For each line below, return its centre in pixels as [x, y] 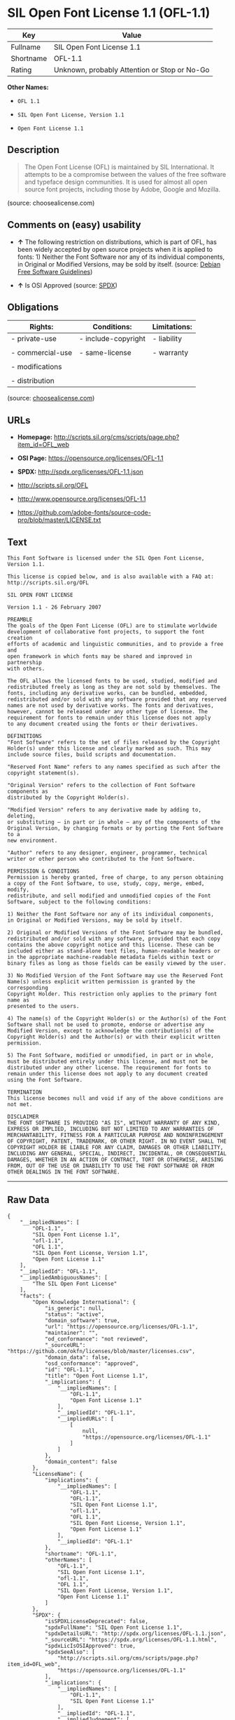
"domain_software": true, [82, 1320]
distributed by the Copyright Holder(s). [69, 798]
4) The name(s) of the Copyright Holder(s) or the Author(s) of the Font [117, 1019]
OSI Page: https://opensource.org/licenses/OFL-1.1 [90, 458]
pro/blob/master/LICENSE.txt [59, 520]
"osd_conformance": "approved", [92, 1363]
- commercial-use [42, 353]
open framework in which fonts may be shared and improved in [100, 657]
